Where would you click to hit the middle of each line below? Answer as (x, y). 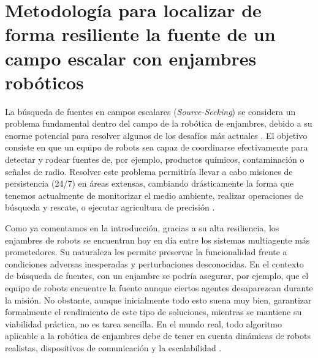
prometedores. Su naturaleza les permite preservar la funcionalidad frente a (146, 252)
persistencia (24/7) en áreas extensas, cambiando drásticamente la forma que (150, 183)
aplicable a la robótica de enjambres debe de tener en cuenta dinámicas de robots (158, 336)
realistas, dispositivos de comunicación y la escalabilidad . (113, 347)
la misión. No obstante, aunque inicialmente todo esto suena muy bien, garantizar (158, 300)
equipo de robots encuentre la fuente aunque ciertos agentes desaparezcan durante (159, 288)
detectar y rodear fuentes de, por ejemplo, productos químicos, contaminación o (155, 159)
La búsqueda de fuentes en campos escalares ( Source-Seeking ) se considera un (150, 111)
